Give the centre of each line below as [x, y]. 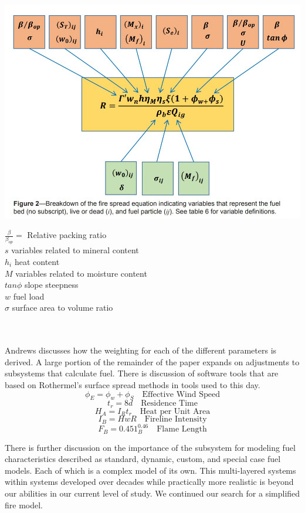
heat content [37, 262]
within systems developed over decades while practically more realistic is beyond [149, 482]
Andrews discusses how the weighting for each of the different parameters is [141, 350]
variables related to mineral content [75, 250]
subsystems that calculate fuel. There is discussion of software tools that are [142, 373]
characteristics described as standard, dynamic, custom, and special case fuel [143, 459]
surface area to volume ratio [62, 308]
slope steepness [51, 285]
